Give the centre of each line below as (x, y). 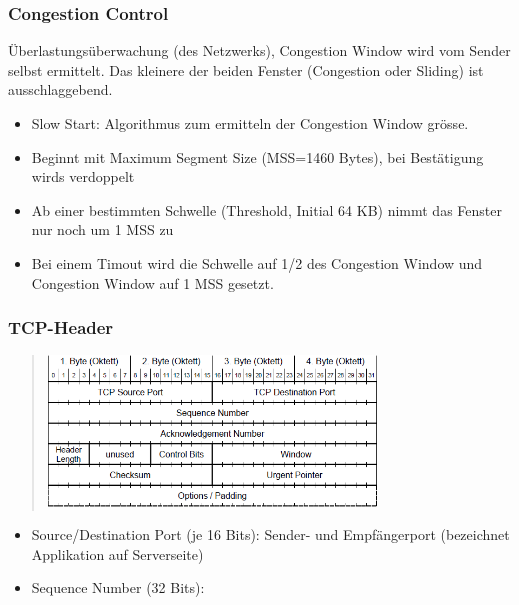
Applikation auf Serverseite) (117, 553)
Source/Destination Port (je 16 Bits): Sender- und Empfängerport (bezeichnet (270, 534)
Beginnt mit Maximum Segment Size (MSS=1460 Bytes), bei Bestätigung (257, 156)
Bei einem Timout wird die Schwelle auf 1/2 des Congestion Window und (257, 262)
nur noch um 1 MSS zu (102, 229)
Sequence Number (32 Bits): (118, 587)
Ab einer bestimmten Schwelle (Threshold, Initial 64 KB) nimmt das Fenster (266, 209)
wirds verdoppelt (83, 176)
